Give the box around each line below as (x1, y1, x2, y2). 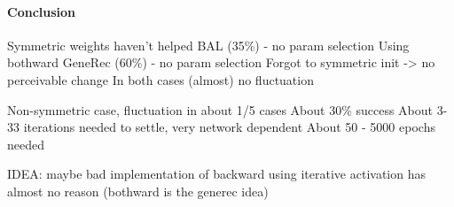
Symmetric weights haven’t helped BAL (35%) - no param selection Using (7, 35, 410, 54)
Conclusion (7, 2, 76, 20)
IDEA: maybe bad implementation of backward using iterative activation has (7, 165, 426, 183)
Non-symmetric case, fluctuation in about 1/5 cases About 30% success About (7, 100, 434, 119)
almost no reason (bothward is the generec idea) (7, 181, 269, 200)
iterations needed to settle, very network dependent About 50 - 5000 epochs (23, 118, 435, 136)
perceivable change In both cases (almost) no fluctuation (7, 70, 314, 88)
